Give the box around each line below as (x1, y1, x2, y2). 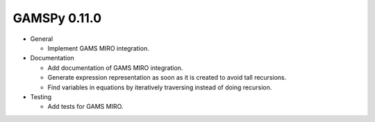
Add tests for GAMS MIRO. (47, 103, 124, 111)
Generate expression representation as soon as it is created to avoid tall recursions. (47, 73, 287, 82)
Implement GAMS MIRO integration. (47, 44, 149, 52)
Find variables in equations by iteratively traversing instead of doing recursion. (47, 83, 272, 91)
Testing (30, 92, 52, 101)
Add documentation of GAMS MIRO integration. (47, 63, 183, 72)
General (30, 35, 53, 43)
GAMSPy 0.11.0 (12, 10, 102, 26)
